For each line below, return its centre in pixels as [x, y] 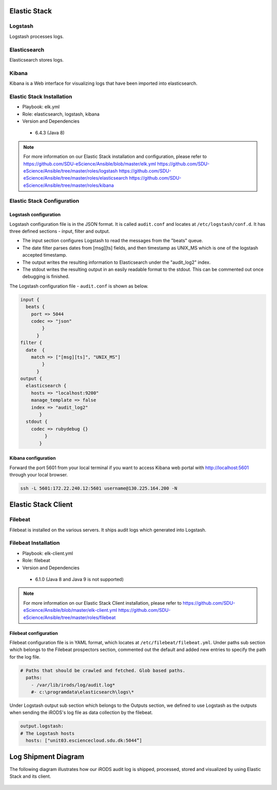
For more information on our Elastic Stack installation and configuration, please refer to [115, 157]
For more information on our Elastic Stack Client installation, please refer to [103, 603]
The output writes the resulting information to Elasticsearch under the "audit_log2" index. [116, 262]
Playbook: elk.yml [41, 107]
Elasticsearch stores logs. [37, 60]
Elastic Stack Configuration [44, 201]
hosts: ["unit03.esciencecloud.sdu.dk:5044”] [84, 741]
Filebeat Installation [35, 543]
